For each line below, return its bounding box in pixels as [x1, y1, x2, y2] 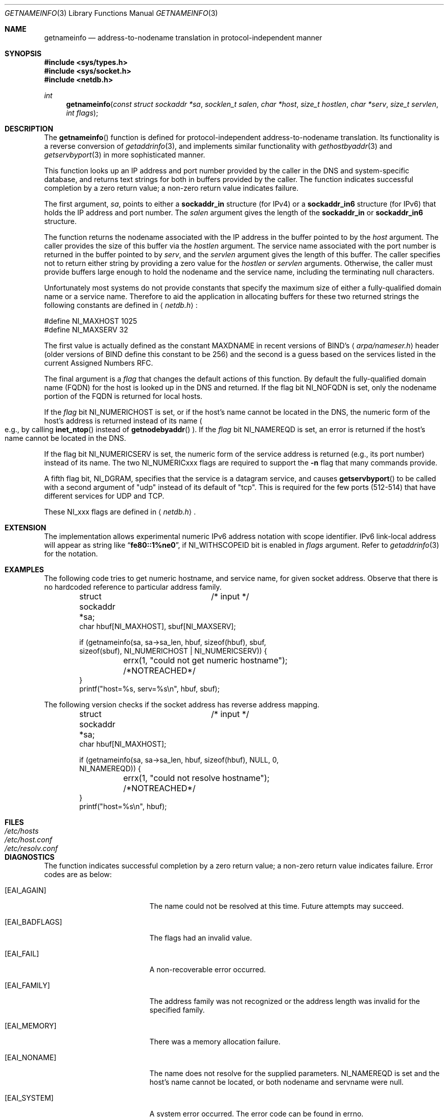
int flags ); [66, 108, 99, 117]
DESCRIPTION [5, 124, 54, 133]
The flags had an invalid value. [149, 933, 252, 942]
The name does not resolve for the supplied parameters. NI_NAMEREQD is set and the [149, 1069, 440, 1078]
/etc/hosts [5, 826, 39, 835]
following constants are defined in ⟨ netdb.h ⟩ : [44, 301, 198, 309]
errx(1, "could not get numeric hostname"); [123, 655, 288, 665]
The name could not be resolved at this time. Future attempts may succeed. [149, 902, 404, 910]
